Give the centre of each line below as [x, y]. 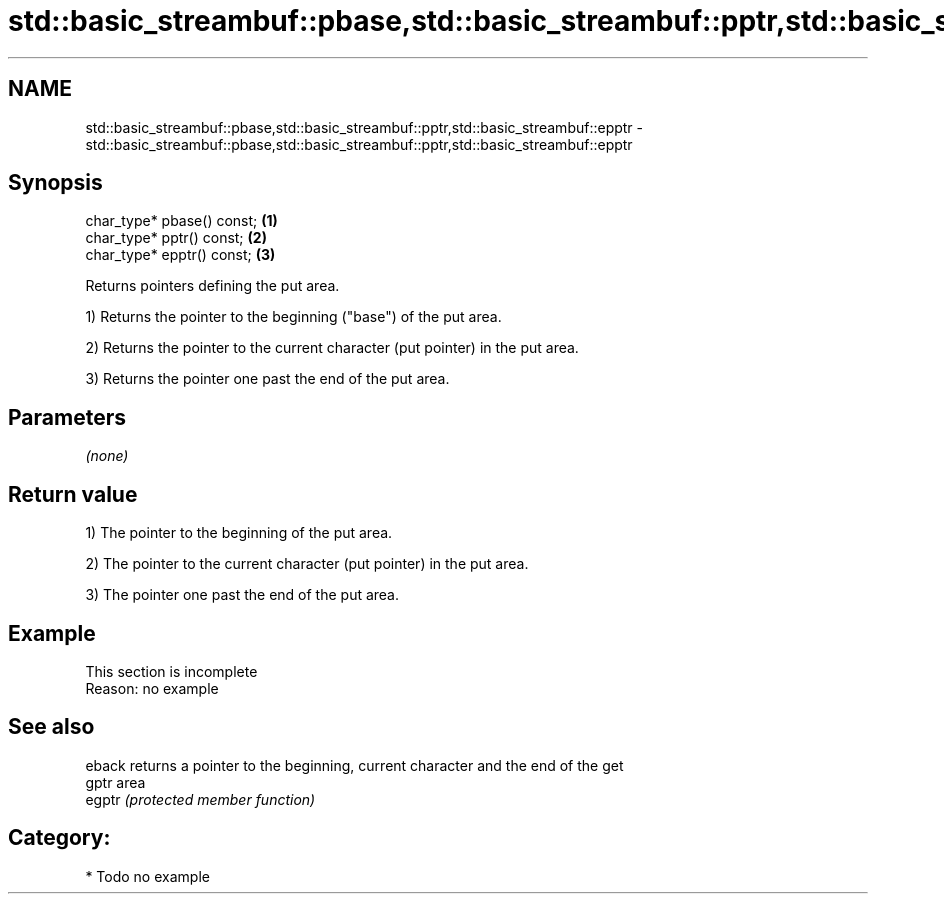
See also [51, 727]
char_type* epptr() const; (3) [180, 255]
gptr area [115, 782]
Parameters [67, 417]
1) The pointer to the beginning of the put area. [239, 533]
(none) [107, 456]
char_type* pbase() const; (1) [181, 221]
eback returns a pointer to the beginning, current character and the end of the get [354, 765]
